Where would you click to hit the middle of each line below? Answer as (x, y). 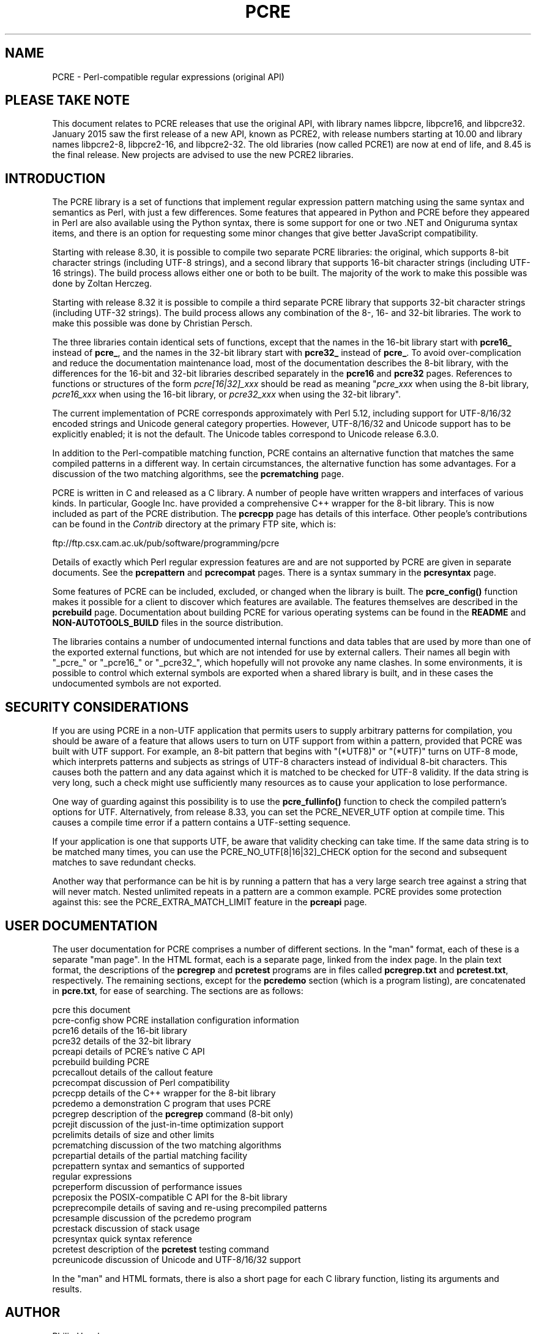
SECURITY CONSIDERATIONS (97, 707)
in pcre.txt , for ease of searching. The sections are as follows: (178, 990)
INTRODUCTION (55, 178)
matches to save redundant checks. (124, 862)
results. (67, 1289)
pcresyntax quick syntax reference (122, 1238)
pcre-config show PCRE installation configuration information (176, 1020)
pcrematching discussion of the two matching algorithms (167, 1145)
